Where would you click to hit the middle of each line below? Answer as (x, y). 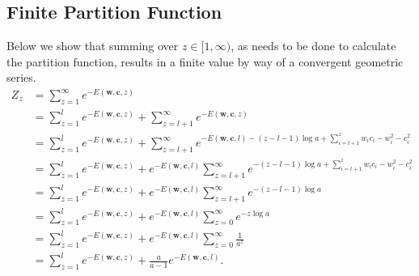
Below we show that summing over (93, 46)
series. (21, 77)
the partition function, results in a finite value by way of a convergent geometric (205, 61)
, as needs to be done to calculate (313, 46)
